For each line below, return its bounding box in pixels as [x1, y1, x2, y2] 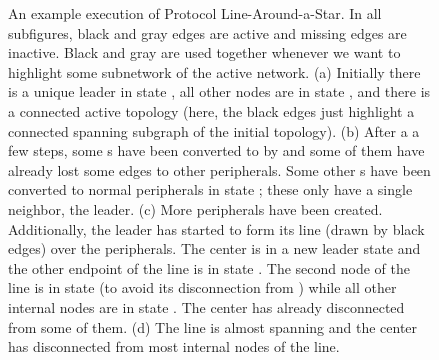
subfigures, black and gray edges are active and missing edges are [8, 22, 407, 43]
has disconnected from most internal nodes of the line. [8, 336, 340, 357]
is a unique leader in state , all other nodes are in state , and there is [8, 81, 431, 102]
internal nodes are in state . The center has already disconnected [8, 296, 405, 317]
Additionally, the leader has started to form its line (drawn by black [8, 218, 425, 239]
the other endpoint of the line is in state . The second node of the [8, 257, 410, 278]
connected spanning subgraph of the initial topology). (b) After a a [8, 120, 420, 141]
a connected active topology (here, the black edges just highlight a [8, 100, 415, 121]
